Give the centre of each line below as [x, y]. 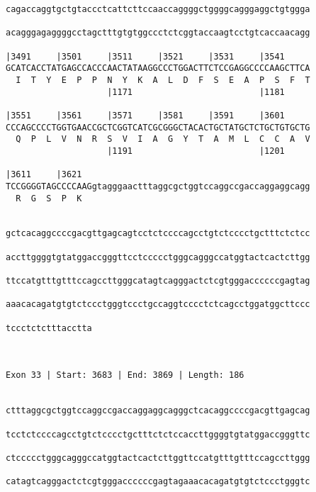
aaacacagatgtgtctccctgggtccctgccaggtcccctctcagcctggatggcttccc [158, 304]
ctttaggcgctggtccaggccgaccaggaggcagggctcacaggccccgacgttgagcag [158, 411]
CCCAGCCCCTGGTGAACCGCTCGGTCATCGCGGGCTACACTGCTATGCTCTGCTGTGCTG [158, 127]
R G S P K [49, 198]
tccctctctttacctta [49, 328]
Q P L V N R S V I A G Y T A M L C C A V [163, 139]
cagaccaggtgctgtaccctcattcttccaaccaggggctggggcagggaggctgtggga [158, 9]
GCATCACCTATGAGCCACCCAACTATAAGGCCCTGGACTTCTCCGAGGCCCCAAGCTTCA [158, 68]
